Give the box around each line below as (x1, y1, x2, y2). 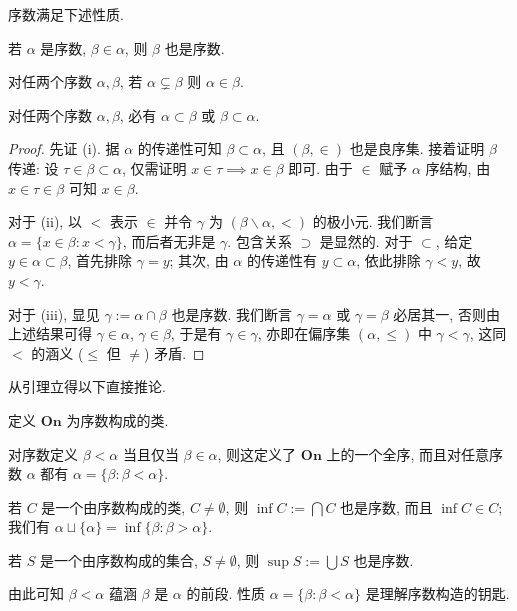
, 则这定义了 (217, 443, 297, 464)
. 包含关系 (227, 230, 292, 251)
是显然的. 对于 (319, 230, 413, 251)
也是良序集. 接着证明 (349, 138, 485, 159)
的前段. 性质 (186, 583, 266, 604)
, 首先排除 (67, 250, 133, 271)
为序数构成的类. (66, 409, 169, 430)
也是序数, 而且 (340, 496, 433, 517)
